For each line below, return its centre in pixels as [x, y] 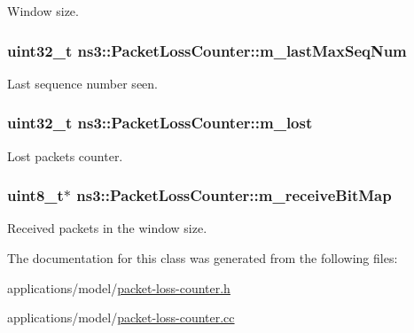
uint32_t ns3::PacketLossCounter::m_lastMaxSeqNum [207, 50]
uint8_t [35, 195]
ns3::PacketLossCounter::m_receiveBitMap [234, 195]
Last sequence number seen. [82, 83]
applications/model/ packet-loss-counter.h [119, 287]
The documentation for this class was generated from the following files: [203, 258]
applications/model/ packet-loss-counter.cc [121, 318]
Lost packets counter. [65, 155]
